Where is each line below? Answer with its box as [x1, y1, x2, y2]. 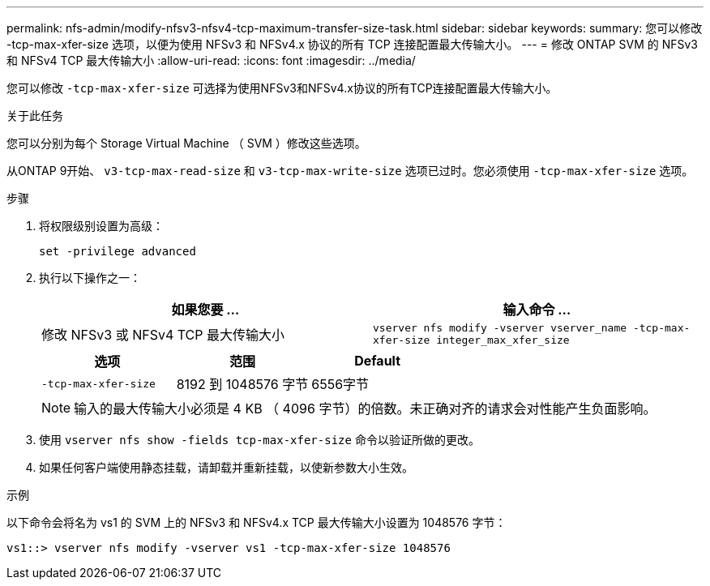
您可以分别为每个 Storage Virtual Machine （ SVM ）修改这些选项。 [6, 136, 366, 150]
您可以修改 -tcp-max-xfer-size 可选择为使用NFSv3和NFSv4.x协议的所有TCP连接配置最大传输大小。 [6, 81, 558, 95]
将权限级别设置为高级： [39, 219, 164, 233]
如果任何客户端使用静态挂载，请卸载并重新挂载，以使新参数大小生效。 [39, 460, 413, 474]
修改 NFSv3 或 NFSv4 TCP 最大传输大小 [41, 327, 284, 343]
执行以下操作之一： [39, 271, 141, 284]
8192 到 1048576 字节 [176, 376, 309, 392]
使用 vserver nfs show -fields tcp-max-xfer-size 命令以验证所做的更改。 [39, 433, 480, 447]
